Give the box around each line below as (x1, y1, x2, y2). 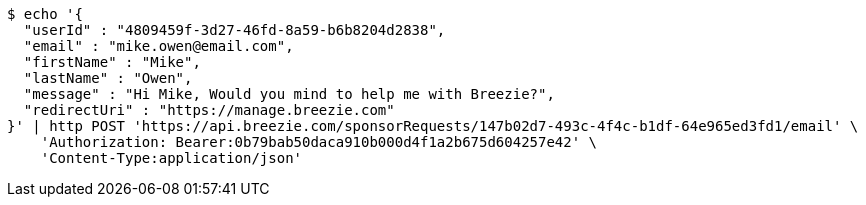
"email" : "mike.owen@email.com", (23, 38, 294, 54)
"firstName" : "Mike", (23, 54, 201, 70)
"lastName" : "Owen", (23, 70, 193, 86)
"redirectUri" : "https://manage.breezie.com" (23, 102, 395, 118)
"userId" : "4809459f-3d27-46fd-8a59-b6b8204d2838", (23, 22, 446, 38)
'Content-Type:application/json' (40, 150, 303, 166)
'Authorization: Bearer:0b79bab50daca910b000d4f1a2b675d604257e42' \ (40, 134, 598, 150)
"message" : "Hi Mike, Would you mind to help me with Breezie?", (23, 86, 555, 102)
